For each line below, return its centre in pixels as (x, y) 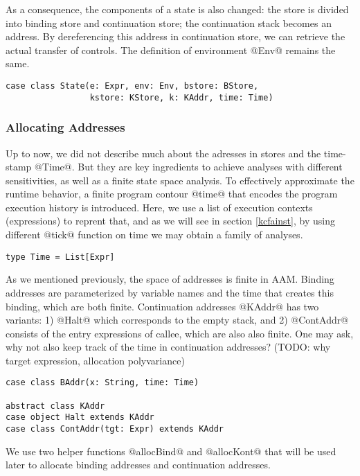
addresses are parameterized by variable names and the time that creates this (170, 292)
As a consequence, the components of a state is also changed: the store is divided (177, 9)
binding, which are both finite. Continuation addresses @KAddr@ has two (162, 306)
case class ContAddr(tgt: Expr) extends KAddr (115, 429)
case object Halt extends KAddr (80, 417)
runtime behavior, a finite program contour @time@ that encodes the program (172, 194)
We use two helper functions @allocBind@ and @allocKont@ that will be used (171, 451)
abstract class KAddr (55, 406)
